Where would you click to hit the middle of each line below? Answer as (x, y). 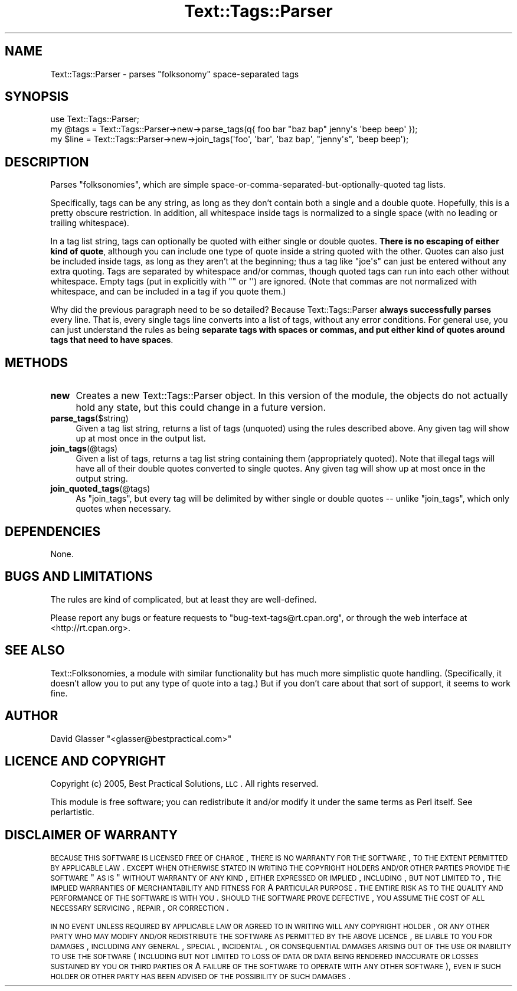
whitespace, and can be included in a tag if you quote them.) (168, 292)
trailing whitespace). (90, 223)
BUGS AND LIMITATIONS (79, 577)
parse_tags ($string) (89, 418)
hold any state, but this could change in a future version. (201, 408)
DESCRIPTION (47, 162)
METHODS (37, 362)
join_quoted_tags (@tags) (100, 489)
